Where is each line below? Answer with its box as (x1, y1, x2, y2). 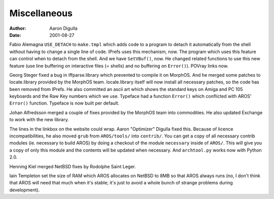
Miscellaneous (9, 8, 73, 19)
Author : (9, 25, 26, 31)
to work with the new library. (9, 117, 69, 123)
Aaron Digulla (49, 25, 78, 31)
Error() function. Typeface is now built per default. (9, 100, 119, 106)
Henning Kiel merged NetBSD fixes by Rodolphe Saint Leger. (9, 163, 136, 169)
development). (9, 187, 40, 193)
